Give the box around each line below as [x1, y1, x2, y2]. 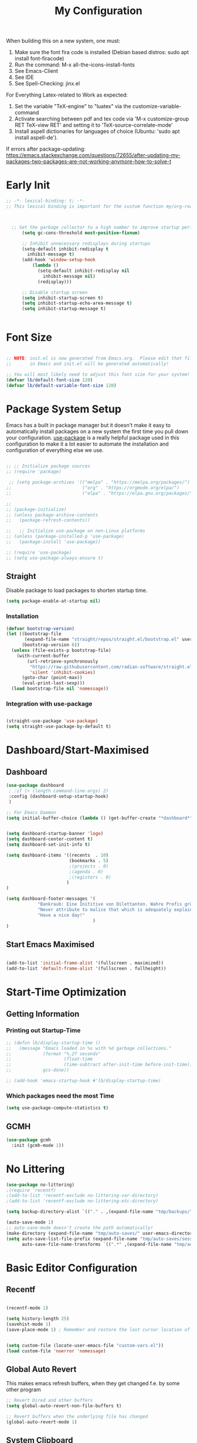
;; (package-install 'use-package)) [6, 539, 101, 545]
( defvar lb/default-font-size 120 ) [6, 377, 93, 383]
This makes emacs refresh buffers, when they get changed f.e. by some [6, 1380, 180, 1387]
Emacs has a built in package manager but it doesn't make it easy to [6, 422, 171, 429]
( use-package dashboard [6, 783, 64, 789]
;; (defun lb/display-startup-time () [6, 1040, 101, 1046]
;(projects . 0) [69, 863, 109, 869]
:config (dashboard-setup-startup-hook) [8, 793, 109, 799]
